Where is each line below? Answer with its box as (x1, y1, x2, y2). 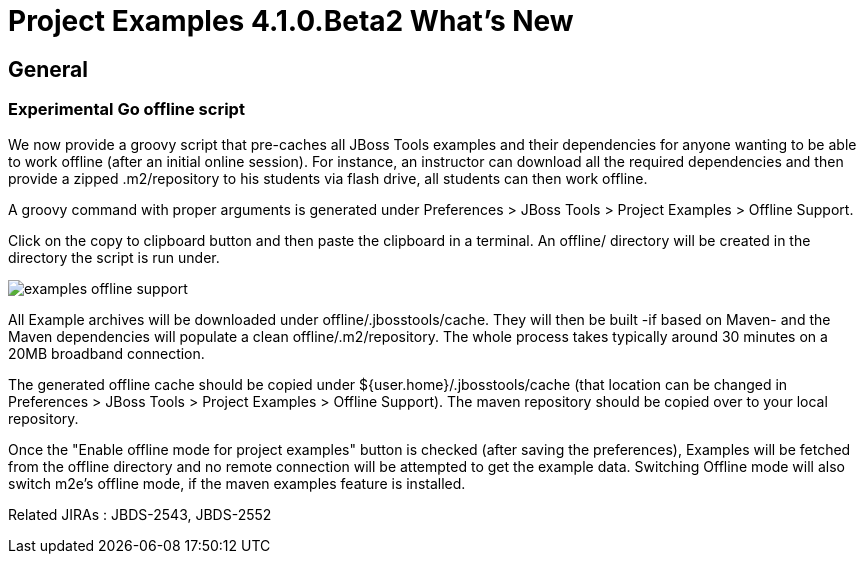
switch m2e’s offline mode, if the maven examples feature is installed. (8, 474, 466, 492)
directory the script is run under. (8, 248, 220, 266)
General (8, 56, 89, 82)
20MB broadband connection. (8, 344, 205, 362)
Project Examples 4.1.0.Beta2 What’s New (8, 4, 574, 38)
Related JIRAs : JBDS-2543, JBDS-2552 (8, 505, 272, 523)
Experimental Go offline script (8, 99, 245, 120)
